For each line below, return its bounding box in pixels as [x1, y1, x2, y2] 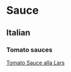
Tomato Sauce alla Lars [6, 59, 65, 66]
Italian [6, 28, 30, 38]
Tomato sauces [6, 46, 53, 54]
